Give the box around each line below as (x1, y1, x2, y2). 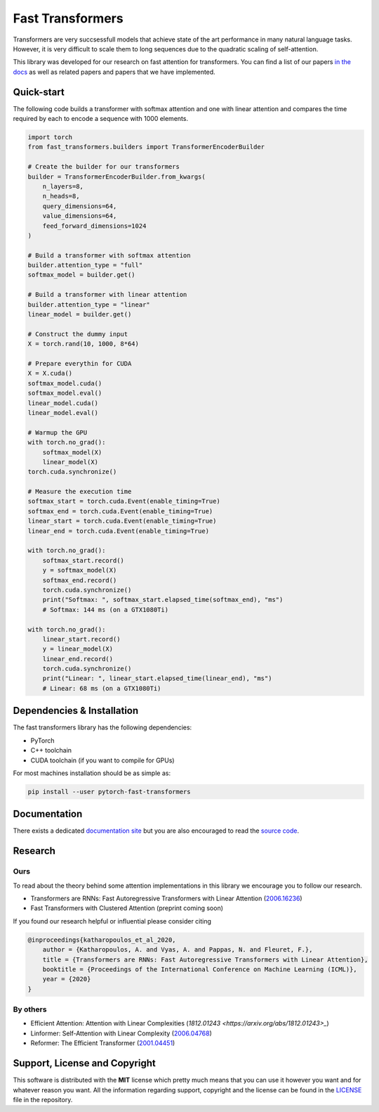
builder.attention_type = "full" (27, 261, 143, 269)
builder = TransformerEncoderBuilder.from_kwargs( (27, 172, 206, 181)
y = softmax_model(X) (42, 566, 117, 575)
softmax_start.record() (42, 556, 124, 564)
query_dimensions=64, (42, 202, 117, 210)
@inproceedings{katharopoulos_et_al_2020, (27, 935, 176, 944)
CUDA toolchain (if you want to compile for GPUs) (30, 756, 175, 765)
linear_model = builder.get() (27, 310, 132, 319)
